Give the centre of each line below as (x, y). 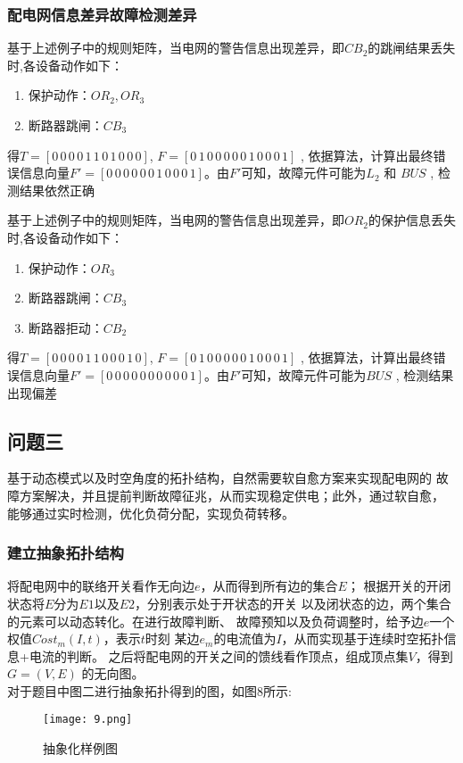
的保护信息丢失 (413, 220)
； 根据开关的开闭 (399, 586)
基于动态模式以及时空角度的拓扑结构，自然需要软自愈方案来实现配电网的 (219, 478)
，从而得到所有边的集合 (269, 586)
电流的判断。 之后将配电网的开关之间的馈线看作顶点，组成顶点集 (219, 655)
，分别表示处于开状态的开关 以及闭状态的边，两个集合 (293, 603)
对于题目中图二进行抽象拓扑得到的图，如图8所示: (149, 690)
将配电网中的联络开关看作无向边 (101, 586)
